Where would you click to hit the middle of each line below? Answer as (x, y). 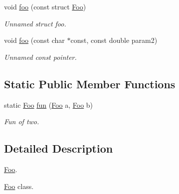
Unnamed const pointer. (40, 57)
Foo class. (19, 186)
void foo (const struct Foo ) (45, 6)
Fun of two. (22, 121)
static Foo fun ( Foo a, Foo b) (49, 104)
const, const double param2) (114, 40)
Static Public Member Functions (90, 84)
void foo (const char (34, 40)
